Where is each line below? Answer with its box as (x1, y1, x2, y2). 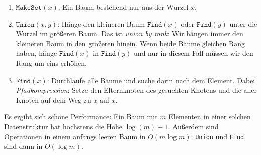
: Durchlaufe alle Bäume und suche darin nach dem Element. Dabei (47, 74, 255, 85)
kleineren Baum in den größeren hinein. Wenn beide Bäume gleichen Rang (16, 38, 245, 48)
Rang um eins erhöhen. (16, 57, 87, 68)
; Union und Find (191, 131, 244, 141)
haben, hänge (16, 48, 57, 58)
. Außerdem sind (168, 121, 219, 131)
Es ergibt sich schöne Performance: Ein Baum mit (4, 111, 158, 122)
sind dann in (4, 141, 43, 151)
